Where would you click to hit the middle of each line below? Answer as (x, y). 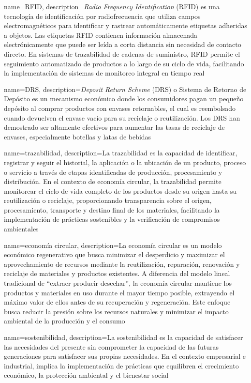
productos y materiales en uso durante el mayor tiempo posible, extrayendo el (119, 292)
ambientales (21, 229)
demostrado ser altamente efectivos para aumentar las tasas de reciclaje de (114, 127)
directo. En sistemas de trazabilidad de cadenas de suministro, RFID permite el (122, 54)
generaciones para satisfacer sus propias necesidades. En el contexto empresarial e (125, 356)
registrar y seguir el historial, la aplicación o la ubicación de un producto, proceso (125, 162)
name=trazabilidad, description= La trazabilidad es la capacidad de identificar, (121, 153)
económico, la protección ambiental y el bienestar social (86, 375)
